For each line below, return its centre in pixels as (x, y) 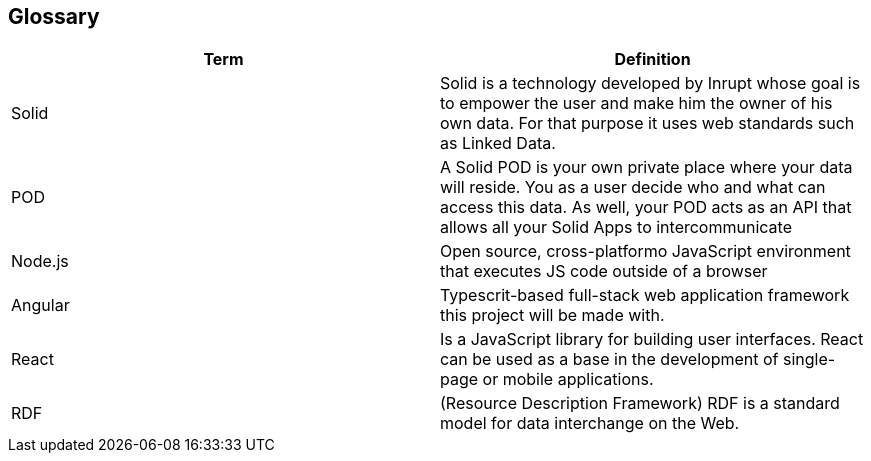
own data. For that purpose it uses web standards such (647, 123)
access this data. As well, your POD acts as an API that (646, 207)
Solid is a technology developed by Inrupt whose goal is (650, 83)
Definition (652, 59)
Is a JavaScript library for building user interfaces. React (652, 339)
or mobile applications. (568, 379)
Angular (40, 305)
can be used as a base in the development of (609, 359)
